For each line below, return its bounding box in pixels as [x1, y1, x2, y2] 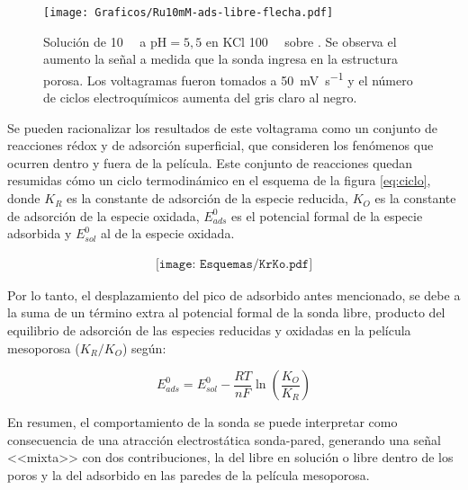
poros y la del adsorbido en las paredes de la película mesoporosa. [7, 466, 370, 485]
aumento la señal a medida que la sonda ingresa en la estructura [43, 49, 398, 68]
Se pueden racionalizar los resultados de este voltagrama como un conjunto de [7, 118, 438, 137]
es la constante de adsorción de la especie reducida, [67, 189, 349, 208]
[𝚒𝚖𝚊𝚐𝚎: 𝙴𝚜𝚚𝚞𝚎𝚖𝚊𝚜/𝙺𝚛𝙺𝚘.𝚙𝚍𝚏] [155, 257, 313, 271]
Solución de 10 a [43, 31, 147, 50]
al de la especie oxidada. [101, 224, 235, 243]
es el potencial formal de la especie [231, 206, 423, 225]
